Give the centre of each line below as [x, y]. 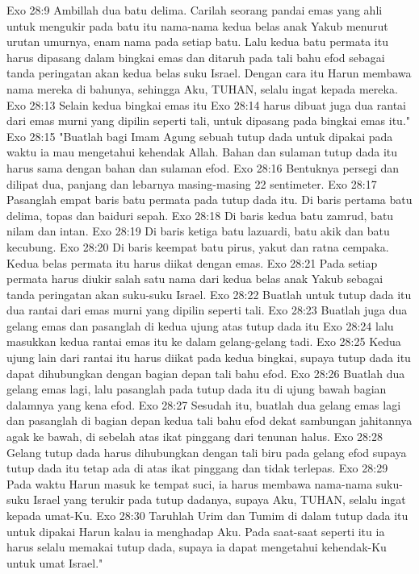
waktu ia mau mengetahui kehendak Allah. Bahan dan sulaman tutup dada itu [202, 152]
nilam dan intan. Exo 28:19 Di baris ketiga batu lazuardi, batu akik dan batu [198, 231]
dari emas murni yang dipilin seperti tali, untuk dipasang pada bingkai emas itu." [209, 121]
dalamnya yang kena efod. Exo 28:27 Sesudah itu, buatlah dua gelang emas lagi [204, 404]
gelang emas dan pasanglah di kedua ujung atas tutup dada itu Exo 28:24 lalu [200, 325]
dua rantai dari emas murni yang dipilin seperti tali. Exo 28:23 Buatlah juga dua [207, 310]
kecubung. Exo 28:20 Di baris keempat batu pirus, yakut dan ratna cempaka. [198, 246]
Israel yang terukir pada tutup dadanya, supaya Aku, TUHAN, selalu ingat [220, 499]
